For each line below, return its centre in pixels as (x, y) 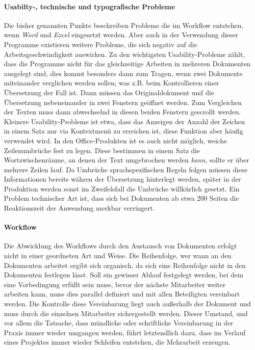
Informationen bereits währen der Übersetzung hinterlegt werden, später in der (123, 179)
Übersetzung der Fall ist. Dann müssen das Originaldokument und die (109, 92)
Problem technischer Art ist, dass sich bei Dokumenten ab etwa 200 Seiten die (122, 198)
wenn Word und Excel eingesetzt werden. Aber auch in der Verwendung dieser (121, 35)
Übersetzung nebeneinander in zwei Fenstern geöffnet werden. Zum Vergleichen (123, 102)
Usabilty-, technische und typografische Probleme (89, 6)
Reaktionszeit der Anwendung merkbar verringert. (79, 208)
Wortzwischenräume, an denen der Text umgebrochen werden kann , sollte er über (127, 160)
